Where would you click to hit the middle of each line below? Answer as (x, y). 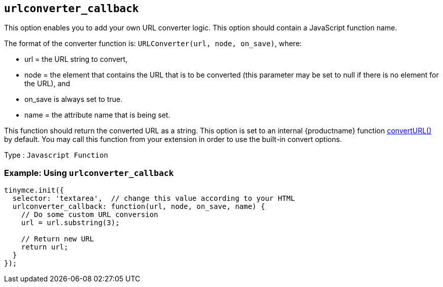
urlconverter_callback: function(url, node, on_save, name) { (139, 207)
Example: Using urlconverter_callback (89, 173)
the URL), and (47, 84)
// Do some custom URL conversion (90, 215)
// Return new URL (58, 239)
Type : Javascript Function (56, 155)
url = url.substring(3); (70, 223)
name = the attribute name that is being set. (97, 115)
